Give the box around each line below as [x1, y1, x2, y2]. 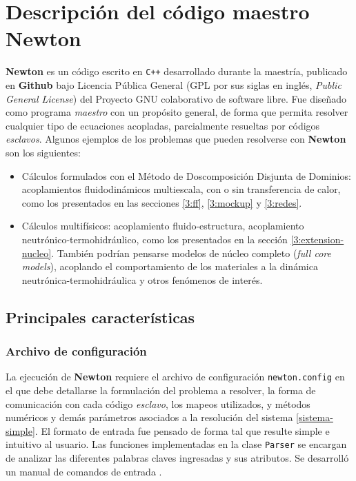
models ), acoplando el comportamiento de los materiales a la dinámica [21, 259, 318, 274]
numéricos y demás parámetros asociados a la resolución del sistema [6, 410, 293, 424]
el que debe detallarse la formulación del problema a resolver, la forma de [6, 382, 316, 397]
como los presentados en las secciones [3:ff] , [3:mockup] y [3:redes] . [21, 195, 302, 209]
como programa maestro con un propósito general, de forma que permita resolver [6, 105, 348, 119]
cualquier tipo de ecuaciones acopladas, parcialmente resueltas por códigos [6, 118, 320, 132]
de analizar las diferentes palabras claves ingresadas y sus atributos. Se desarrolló [6, 450, 349, 464]
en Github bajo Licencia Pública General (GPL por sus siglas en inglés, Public [6, 77, 342, 92]
